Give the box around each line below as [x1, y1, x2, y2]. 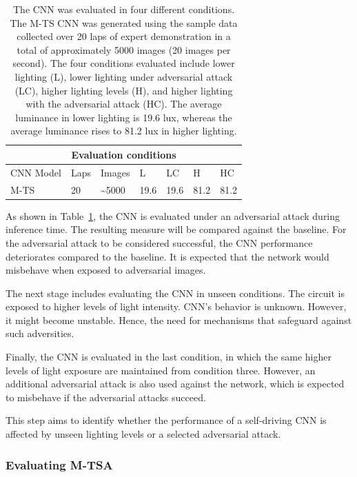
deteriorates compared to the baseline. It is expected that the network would [6, 249, 329, 263]
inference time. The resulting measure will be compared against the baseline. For [6, 222, 347, 236]
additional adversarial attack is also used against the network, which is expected [6, 376, 345, 391]
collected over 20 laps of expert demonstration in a [17, 29, 231, 43]
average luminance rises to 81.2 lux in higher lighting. [10, 123, 237, 138]
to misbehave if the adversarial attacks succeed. [6, 389, 206, 404]
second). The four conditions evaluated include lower [12, 56, 235, 70]
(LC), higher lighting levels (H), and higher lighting [14, 83, 233, 97]
